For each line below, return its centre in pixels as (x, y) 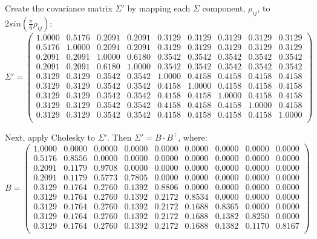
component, (224, 8)
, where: (193, 137)
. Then (119, 137)
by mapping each (159, 8)
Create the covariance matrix (59, 8)
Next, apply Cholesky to (50, 137)
